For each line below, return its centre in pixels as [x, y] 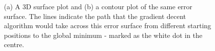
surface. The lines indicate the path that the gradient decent [95, 16]
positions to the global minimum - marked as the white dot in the [103, 35]
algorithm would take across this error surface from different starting [108, 25]
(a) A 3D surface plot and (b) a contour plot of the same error [98, 6]
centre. [14, 44]
